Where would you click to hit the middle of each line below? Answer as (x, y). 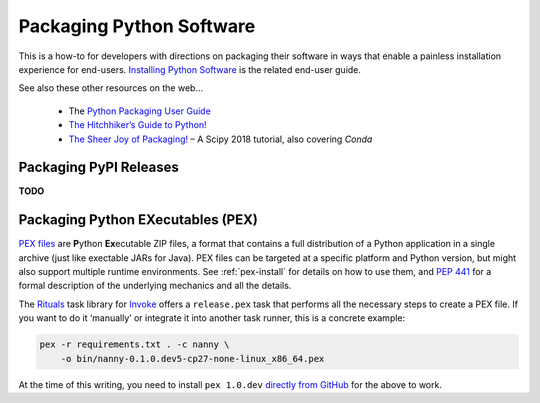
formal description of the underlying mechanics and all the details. (155, 286)
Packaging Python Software (137, 26)
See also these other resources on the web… (111, 88)
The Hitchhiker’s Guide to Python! (137, 125)
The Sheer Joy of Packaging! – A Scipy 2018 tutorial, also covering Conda (220, 139)
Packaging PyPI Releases (98, 167)
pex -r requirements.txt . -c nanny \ (134, 344)
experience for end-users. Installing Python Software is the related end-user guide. (190, 69)
